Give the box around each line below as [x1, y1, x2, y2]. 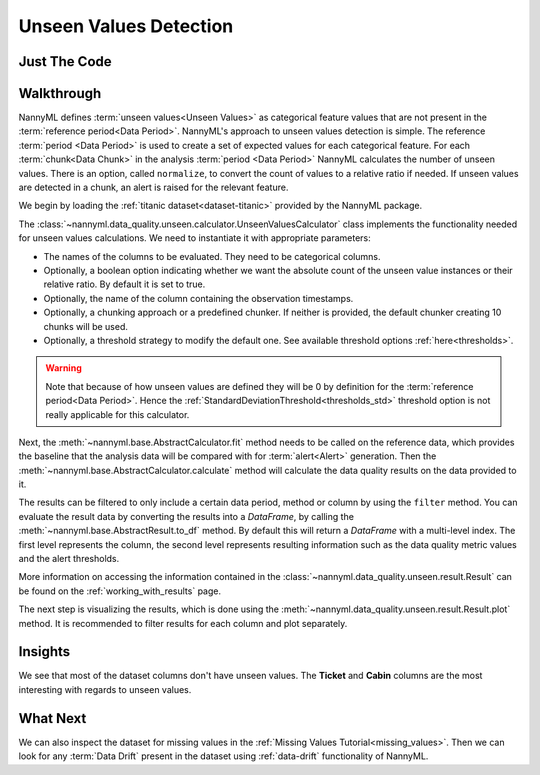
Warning [45, 362, 82, 374]
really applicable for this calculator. [45, 408, 190, 420]
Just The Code [18, 53, 112, 70]
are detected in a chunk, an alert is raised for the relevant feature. [18, 181, 289, 194]
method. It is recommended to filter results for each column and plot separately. [18, 617, 348, 629]
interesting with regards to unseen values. [18, 683, 192, 695]
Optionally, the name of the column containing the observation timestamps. [43, 292, 354, 304]
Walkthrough [18, 85, 102, 102]
